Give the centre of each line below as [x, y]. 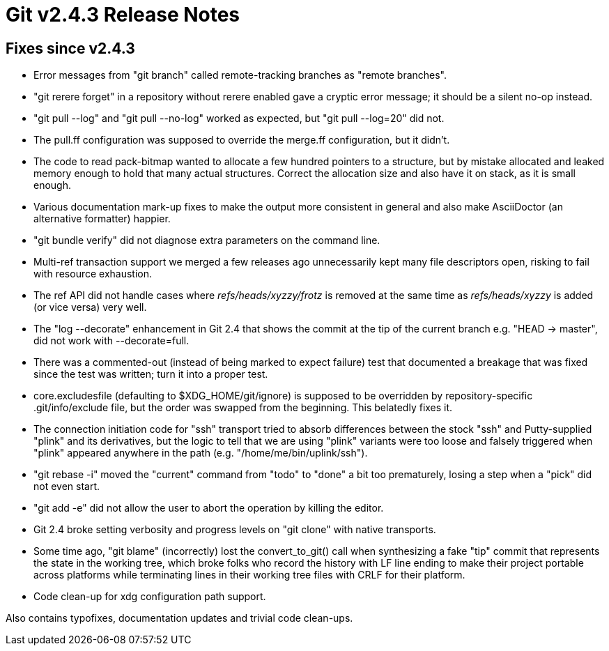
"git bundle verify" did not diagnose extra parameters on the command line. [207, 240]
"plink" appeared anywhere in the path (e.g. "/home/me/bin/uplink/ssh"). [201, 453]
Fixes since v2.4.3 [70, 48]
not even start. [67, 487]
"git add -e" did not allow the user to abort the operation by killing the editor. [209, 508]
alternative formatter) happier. [102, 219]
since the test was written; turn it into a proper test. [151, 374]
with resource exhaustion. [93, 274]
